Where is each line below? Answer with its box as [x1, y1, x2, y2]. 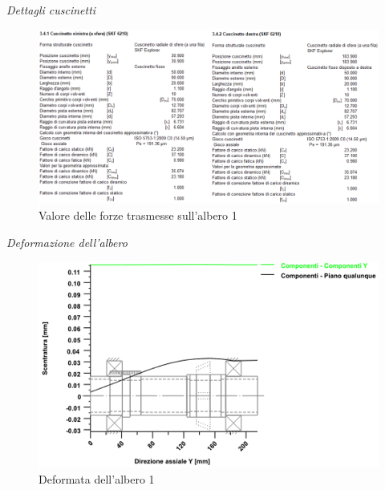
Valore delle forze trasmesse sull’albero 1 [38, 207, 237, 223]
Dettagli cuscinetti [6, 2, 96, 18]
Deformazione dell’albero [6, 233, 128, 250]
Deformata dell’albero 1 [38, 470, 155, 487]
